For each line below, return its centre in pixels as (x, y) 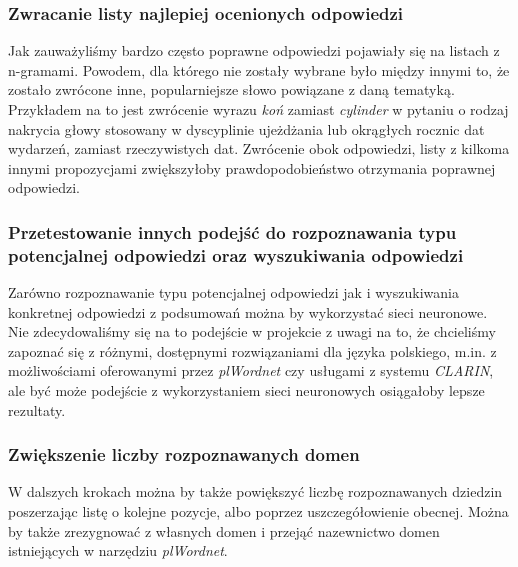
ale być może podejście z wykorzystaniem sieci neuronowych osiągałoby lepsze (246, 390)
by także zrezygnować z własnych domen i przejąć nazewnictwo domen (224, 530)
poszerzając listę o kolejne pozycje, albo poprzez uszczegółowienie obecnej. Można (258, 511)
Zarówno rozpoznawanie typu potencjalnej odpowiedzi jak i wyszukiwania (233, 292)
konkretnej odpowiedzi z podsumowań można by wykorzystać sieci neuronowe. (248, 311)
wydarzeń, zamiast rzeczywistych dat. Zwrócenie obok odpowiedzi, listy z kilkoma (259, 148)
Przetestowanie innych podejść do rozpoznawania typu (232, 231)
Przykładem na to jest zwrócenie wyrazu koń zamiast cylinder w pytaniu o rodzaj (258, 109)
